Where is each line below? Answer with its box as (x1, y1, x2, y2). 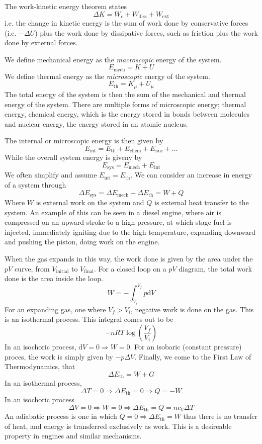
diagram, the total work (179, 263, 252, 274)
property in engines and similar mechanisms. (5, 430, 142, 441)
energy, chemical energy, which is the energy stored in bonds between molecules (5, 109, 249, 119)
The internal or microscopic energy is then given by (5, 135, 163, 146)
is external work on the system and (36, 197, 144, 208)
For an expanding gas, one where (5, 304, 106, 314)
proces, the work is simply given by (5, 351, 113, 362)
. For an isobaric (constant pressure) (130, 341, 242, 351)
